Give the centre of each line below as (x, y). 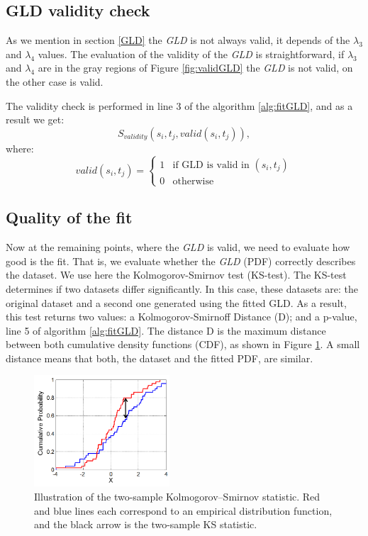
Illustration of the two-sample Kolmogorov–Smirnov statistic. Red (177, 496)
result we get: (35, 119)
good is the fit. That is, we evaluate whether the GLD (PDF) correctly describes (181, 261)
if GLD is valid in (211, 165)
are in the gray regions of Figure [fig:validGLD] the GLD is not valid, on (195, 68)
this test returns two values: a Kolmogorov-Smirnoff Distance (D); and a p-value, (182, 317)
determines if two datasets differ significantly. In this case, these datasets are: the (182, 288)
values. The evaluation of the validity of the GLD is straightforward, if (191, 54)
